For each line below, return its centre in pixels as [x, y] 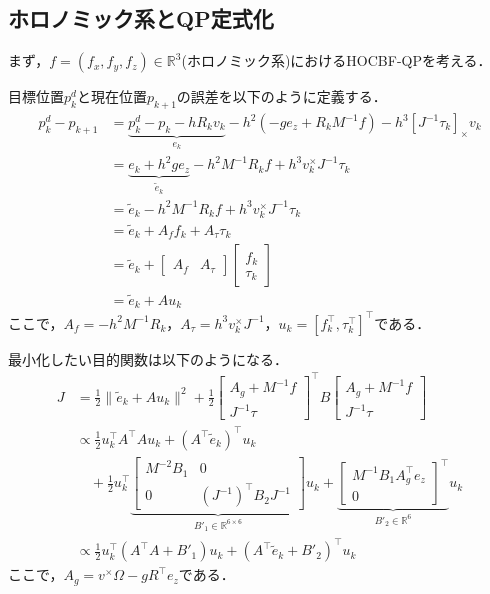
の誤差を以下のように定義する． [281, 96]
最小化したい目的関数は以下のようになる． [148, 358]
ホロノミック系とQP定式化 [141, 18]
